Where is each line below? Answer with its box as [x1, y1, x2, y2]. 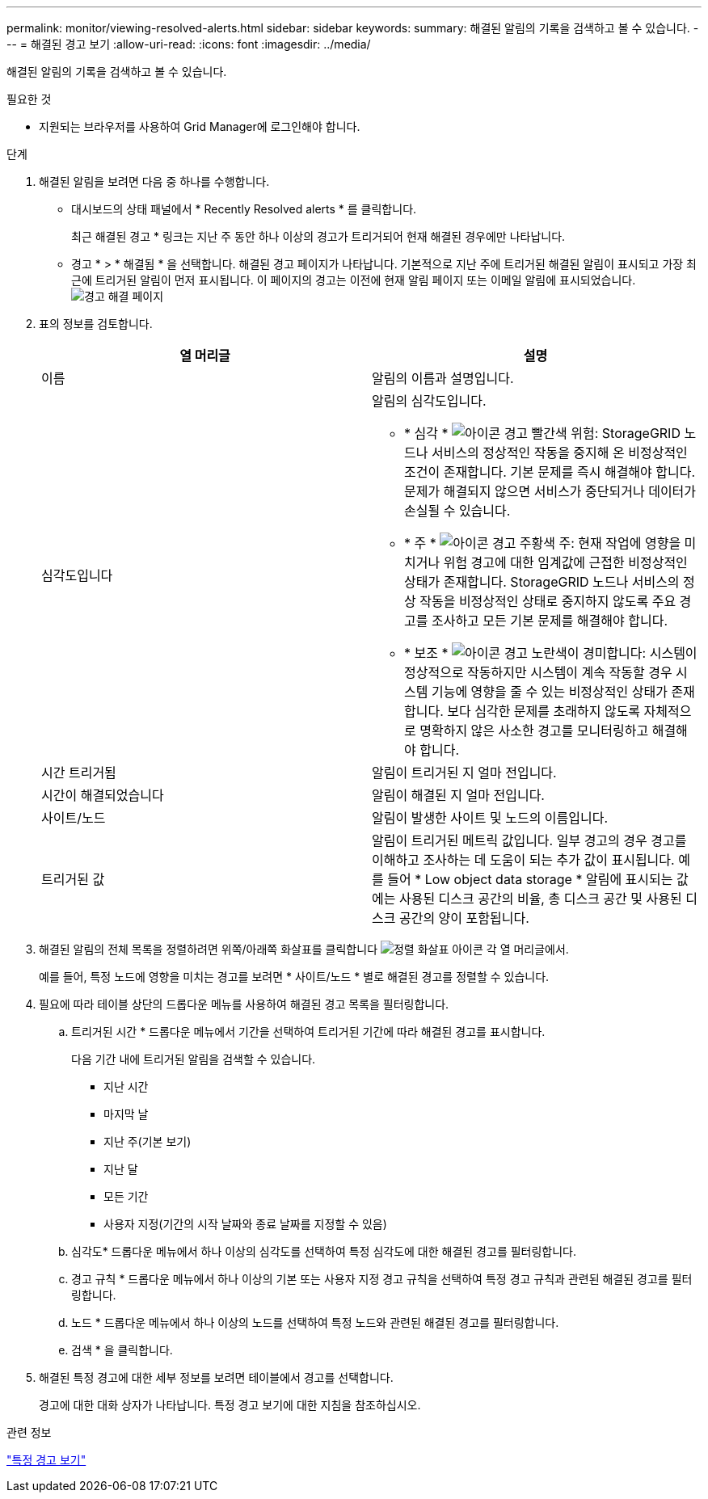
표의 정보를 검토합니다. [39, 317, 153, 331]
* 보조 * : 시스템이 [404, 645, 697, 661]
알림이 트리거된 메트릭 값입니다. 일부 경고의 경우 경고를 [372, 832, 687, 848]
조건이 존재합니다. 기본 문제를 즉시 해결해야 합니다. [404, 464, 696, 480]
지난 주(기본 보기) [103, 1135, 192, 1148]
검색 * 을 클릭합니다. [71, 1343, 173, 1357]
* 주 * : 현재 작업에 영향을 [404, 535, 681, 551]
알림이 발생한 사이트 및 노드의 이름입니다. [372, 810, 609, 826]
